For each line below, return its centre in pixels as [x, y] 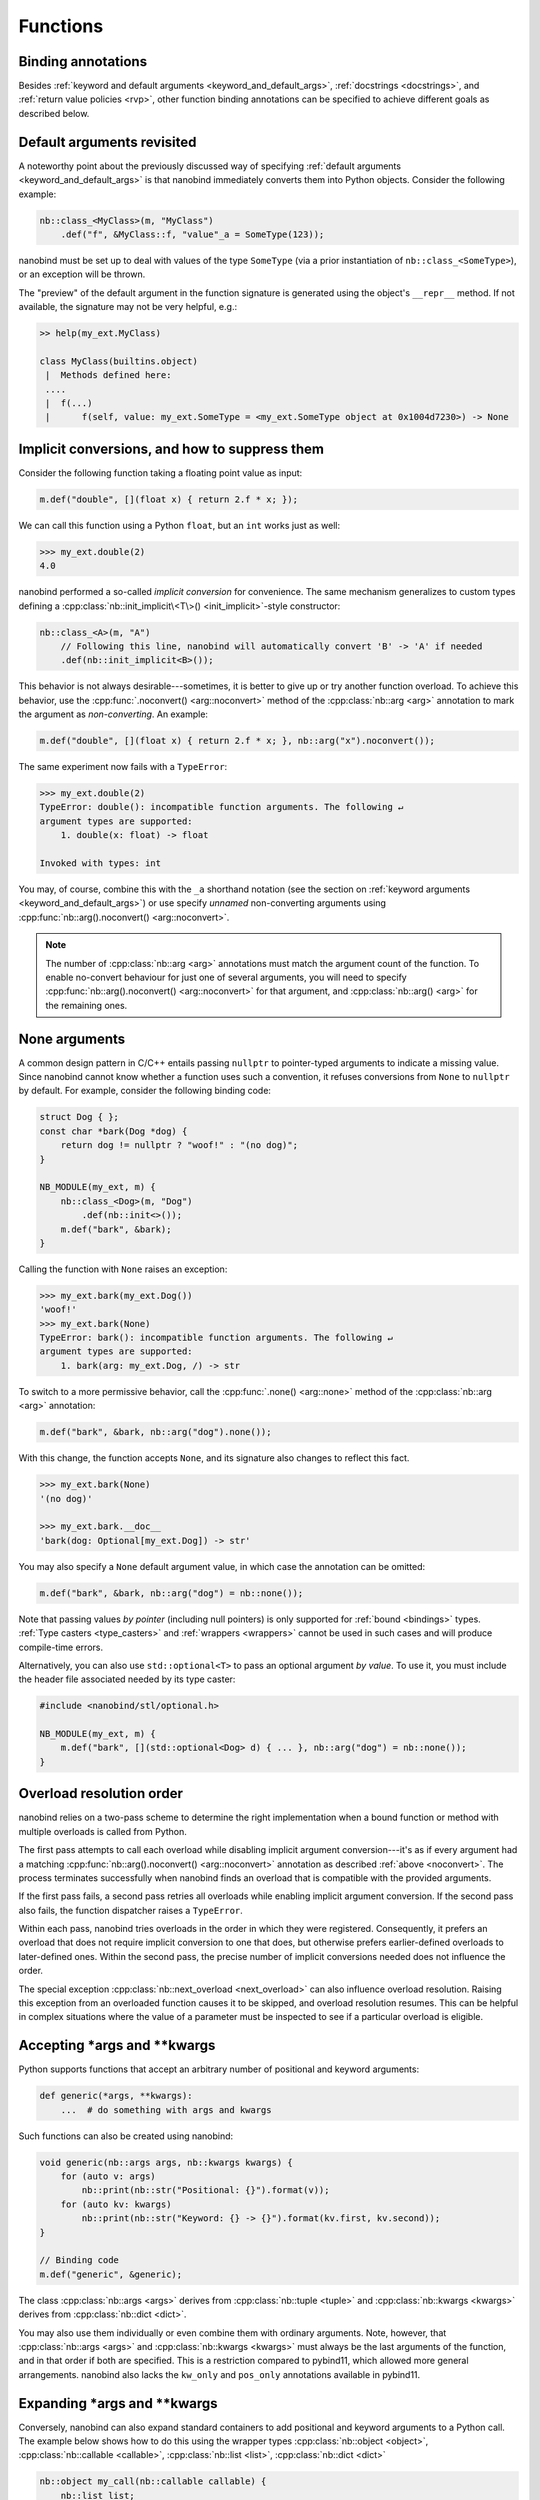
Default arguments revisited [107, 141]
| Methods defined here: [108, 375]
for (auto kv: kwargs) [116, 2204]
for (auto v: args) [108, 2176]
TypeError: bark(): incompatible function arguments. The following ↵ [216, 1338]
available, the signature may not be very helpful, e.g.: [128, 307]
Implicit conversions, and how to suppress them [171, 448]
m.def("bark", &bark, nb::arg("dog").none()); [155, 1432]
